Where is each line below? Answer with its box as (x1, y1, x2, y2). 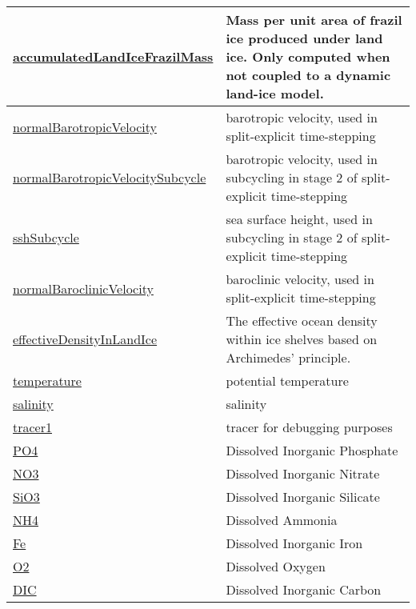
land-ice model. (226, 84, 324, 102)
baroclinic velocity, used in (226, 270, 374, 288)
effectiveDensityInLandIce (13, 330, 158, 348)
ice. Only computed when (226, 47, 390, 66)
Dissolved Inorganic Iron (226, 534, 363, 552)
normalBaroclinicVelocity (13, 278, 154, 298)
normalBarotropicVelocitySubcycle (13, 168, 206, 186)
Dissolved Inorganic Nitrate (226, 464, 380, 483)
